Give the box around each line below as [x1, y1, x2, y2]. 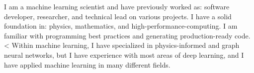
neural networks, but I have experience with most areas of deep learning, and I [4, 49, 244, 60]
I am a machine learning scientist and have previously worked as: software [4, 1, 230, 11]
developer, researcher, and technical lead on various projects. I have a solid [4, 11, 232, 21]
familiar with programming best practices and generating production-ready [4, 30, 233, 40]
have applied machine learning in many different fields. [4, 59, 170, 70]
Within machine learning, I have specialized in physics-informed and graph [11, 40, 240, 50]
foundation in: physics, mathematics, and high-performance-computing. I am [4, 21, 238, 31]
